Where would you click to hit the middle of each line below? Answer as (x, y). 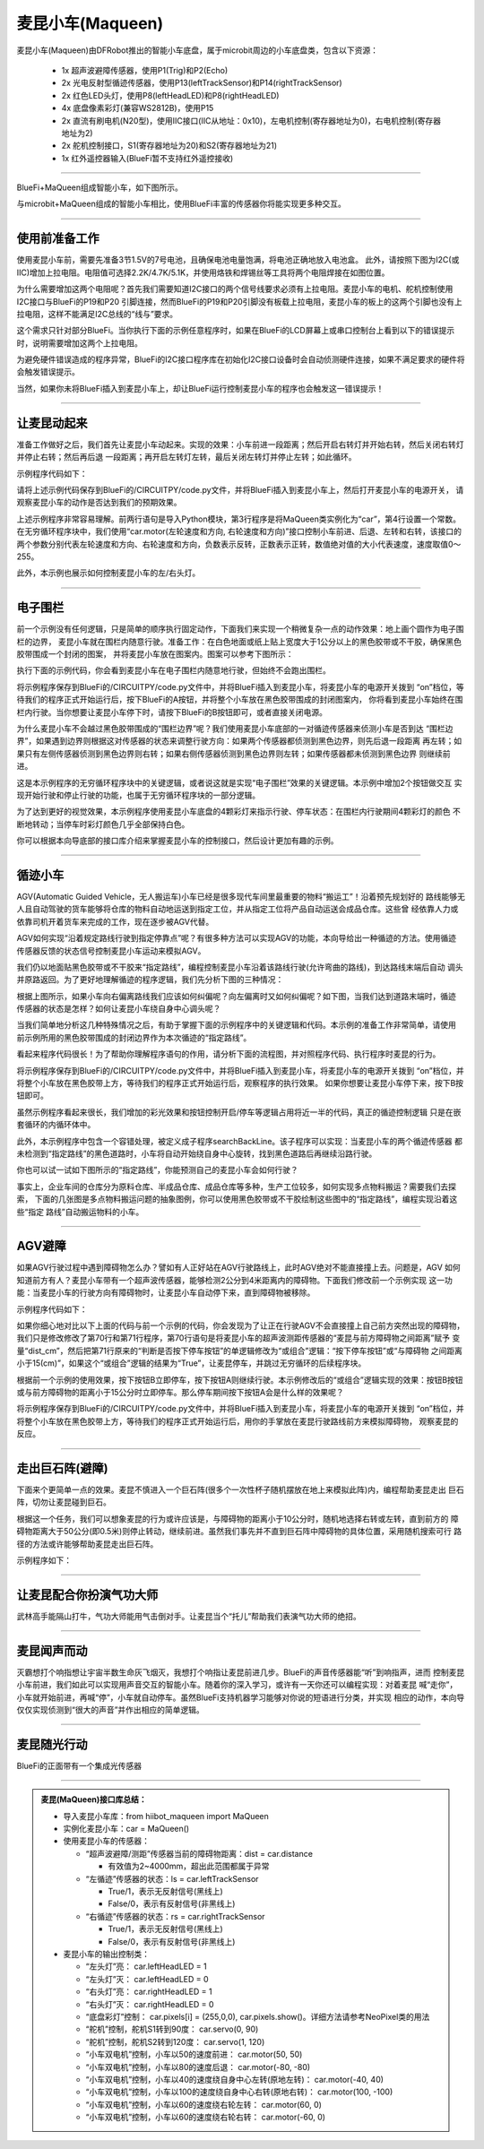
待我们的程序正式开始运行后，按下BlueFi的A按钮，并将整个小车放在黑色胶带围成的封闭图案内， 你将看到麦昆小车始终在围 (240, 700)
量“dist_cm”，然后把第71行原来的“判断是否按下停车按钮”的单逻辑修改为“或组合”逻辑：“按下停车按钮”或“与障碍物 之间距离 (240, 1351)
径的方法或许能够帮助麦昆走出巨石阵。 (87, 1544)
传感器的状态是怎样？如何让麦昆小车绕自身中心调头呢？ (119, 1009)
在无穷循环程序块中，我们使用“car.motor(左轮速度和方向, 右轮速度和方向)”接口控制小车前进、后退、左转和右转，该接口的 (239, 531)
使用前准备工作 (58, 239)
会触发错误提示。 (48, 372)
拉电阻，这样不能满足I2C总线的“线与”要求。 (97, 314)
